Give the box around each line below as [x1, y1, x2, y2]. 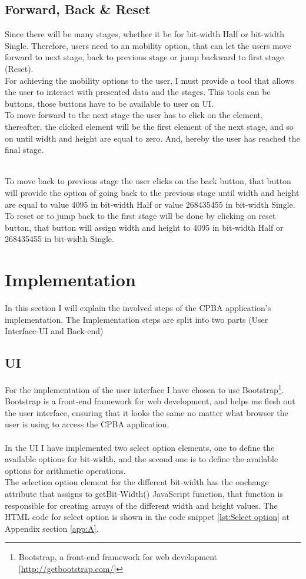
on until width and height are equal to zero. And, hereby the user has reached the [5, 132, 300, 144]
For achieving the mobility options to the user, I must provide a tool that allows [5, 74, 294, 86]
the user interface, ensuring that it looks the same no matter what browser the [5, 406, 288, 418]
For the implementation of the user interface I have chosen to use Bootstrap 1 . [5, 382, 284, 395]
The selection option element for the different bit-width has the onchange [5, 476, 269, 488]
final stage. [5, 143, 44, 156]
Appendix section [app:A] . [5, 522, 99, 534]
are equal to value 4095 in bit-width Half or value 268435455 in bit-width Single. [5, 198, 295, 210]
